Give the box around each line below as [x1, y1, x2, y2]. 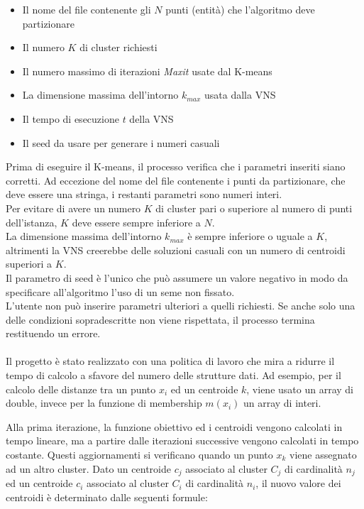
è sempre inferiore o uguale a [187, 229, 313, 243]
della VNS [129, 111, 174, 126]
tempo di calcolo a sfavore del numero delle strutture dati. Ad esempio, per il [6, 368, 341, 383]
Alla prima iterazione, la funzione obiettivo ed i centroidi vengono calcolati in [6, 419, 343, 434]
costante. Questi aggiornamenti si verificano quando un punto [6, 447, 273, 462]
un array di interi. [243, 395, 321, 410]
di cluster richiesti [79, 40, 158, 55]
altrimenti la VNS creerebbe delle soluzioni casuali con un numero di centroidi [6, 242, 346, 257]
